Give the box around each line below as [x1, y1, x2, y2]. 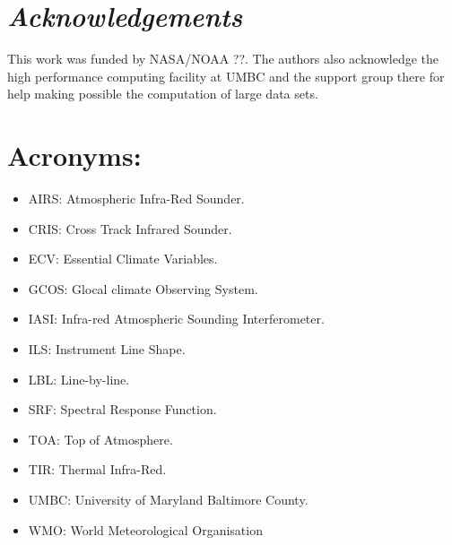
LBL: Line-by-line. [28, 369, 130, 388]
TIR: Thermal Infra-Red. [28, 460, 167, 479]
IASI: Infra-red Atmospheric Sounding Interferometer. [28, 309, 325, 328]
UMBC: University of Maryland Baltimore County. [28, 489, 309, 508]
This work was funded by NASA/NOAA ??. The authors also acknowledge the [7, 49, 439, 68]
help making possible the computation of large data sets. [7, 84, 318, 103]
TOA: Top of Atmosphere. [28, 429, 173, 448]
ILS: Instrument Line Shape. [28, 340, 186, 358]
